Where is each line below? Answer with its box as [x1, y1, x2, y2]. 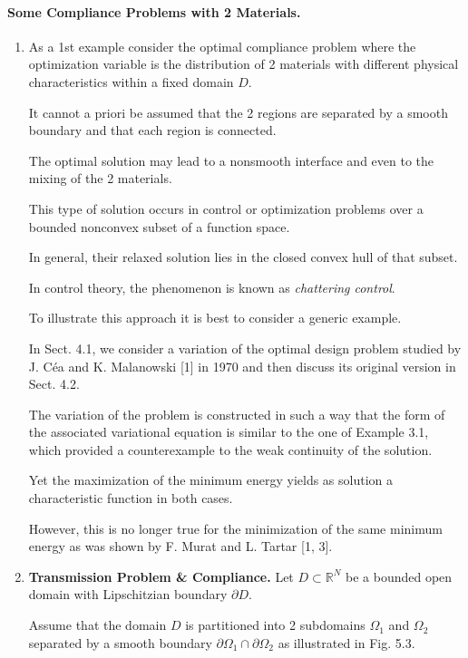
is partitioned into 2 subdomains [185, 615, 366, 634]
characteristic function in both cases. [28, 489, 233, 508]
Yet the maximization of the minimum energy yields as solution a [28, 470, 393, 489]
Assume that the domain [28, 615, 167, 634]
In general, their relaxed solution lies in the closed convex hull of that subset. [28, 247, 458, 266]
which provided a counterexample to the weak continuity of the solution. [28, 440, 433, 459]
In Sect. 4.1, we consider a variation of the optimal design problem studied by [28, 338, 462, 357]
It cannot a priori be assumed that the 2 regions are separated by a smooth [28, 102, 448, 121]
